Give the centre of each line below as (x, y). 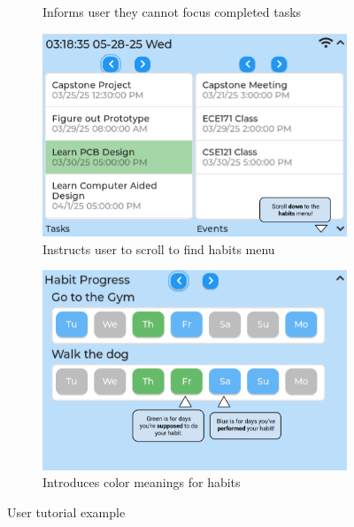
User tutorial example (66, 511)
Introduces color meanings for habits (142, 482)
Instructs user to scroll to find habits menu (159, 248)
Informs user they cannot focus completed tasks (172, 12)
